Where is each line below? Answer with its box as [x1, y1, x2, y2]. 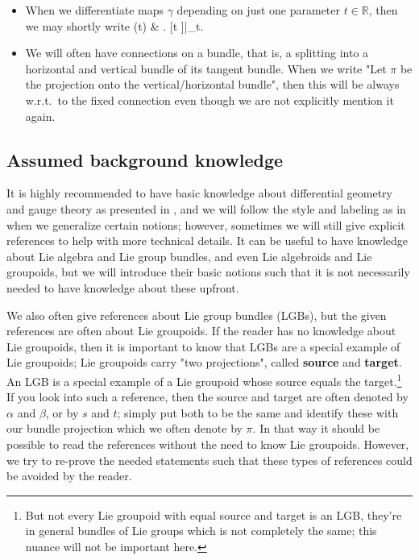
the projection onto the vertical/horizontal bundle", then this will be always [25, 76, 400, 93]
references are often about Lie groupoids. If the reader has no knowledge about [6, 322, 396, 339]
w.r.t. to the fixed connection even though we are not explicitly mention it [25, 91, 394, 108]
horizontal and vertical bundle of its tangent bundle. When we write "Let [25, 60, 387, 77]
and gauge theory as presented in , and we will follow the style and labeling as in [6, 200, 406, 217]
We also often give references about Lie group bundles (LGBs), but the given [6, 306, 387, 323]
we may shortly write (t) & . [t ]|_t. [25, 17, 204, 34]
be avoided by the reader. [6, 467, 132, 484]
